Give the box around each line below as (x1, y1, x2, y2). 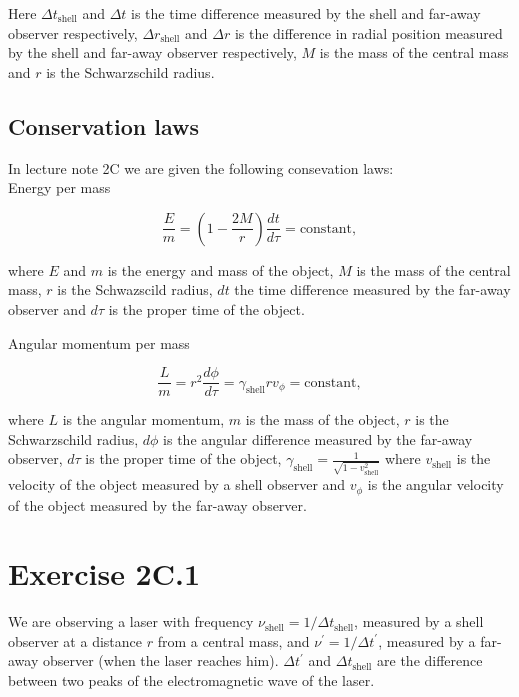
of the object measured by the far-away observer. (8, 494, 307, 515)
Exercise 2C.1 (8, 553, 201, 594)
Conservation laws (8, 110, 200, 141)
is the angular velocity (367, 474, 504, 495)
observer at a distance (8, 630, 142, 651)
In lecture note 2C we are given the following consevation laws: (8, 157, 394, 178)
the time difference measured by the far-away (234, 279, 511, 300)
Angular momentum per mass (8, 332, 190, 353)
